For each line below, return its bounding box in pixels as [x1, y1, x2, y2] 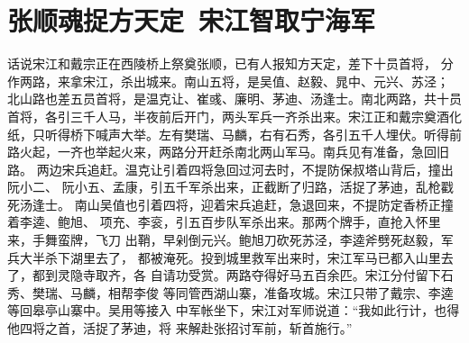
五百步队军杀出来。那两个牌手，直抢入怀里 [188, 212, 441, 231]
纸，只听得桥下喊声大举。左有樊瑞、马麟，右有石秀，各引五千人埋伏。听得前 [7, 124, 462, 143]
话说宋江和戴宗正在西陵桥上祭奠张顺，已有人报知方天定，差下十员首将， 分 [7, 54, 454, 73]
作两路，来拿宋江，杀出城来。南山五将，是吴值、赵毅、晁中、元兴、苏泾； [7, 71, 449, 90]
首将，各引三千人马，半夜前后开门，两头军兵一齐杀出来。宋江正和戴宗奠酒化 [7, 106, 462, 125]
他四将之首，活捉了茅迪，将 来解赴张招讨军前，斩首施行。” [7, 319, 353, 338]
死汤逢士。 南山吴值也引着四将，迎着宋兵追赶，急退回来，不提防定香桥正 [7, 194, 441, 213]
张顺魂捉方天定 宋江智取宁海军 [7, 2, 376, 39]
